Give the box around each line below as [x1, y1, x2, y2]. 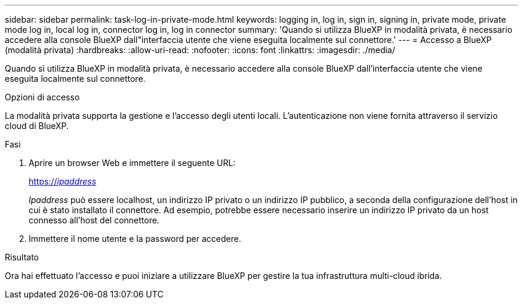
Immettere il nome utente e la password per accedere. [29, 234, 241, 244]
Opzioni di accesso [5, 92, 80, 102]
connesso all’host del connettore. [29, 215, 159, 225]
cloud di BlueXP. [5, 121, 69, 131]
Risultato [5, 252, 39, 262]
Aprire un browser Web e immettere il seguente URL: [29, 158, 236, 168]
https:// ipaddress [29, 176, 97, 186]
